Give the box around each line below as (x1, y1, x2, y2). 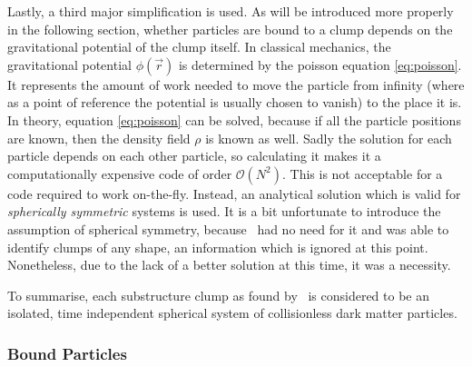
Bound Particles (7, 342, 127, 364)
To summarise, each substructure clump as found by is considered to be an (7, 285, 430, 304)
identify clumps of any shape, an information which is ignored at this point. (7, 237, 428, 256)
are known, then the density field (7, 128, 191, 147)
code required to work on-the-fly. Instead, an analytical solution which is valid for (7, 183, 461, 203)
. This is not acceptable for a (281, 164, 443, 183)
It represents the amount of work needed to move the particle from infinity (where (7, 74, 465, 94)
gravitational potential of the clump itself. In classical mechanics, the (7, 37, 391, 56)
